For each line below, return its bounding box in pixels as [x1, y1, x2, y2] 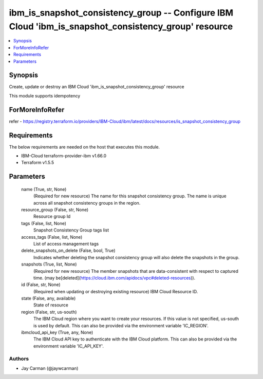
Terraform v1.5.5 [21, 160, 55, 166]
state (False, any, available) [21, 295, 76, 302]
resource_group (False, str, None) [21, 207, 89, 212]
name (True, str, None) [21, 186, 67, 192]
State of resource [33, 302, 69, 308]
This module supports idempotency [9, 93, 80, 98]
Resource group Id [33, 213, 71, 219]
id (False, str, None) [21, 282, 61, 287]
